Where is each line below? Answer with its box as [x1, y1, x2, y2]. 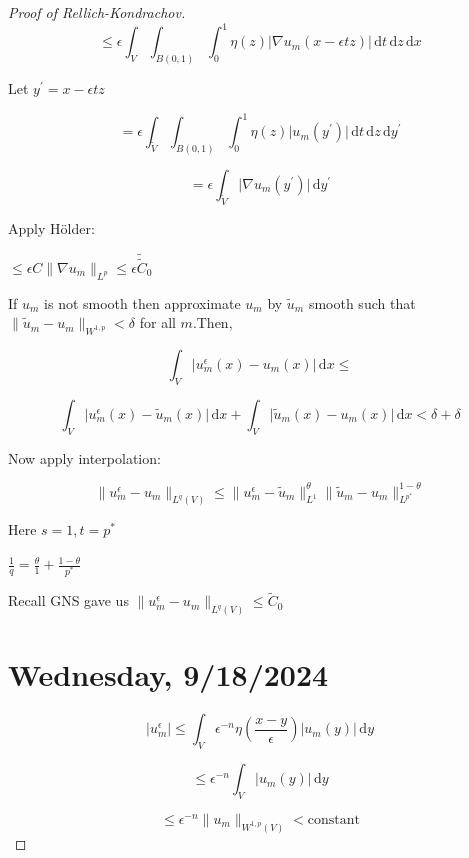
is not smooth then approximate [44, 292, 241, 313]
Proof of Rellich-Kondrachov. [8, 2, 186, 22]
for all [139, 312, 176, 333]
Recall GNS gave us [8, 590, 129, 611]
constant [307, 813, 360, 827]
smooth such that [308, 292, 416, 313]
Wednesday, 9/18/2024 [8, 654, 329, 695]
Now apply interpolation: [8, 447, 161, 468]
